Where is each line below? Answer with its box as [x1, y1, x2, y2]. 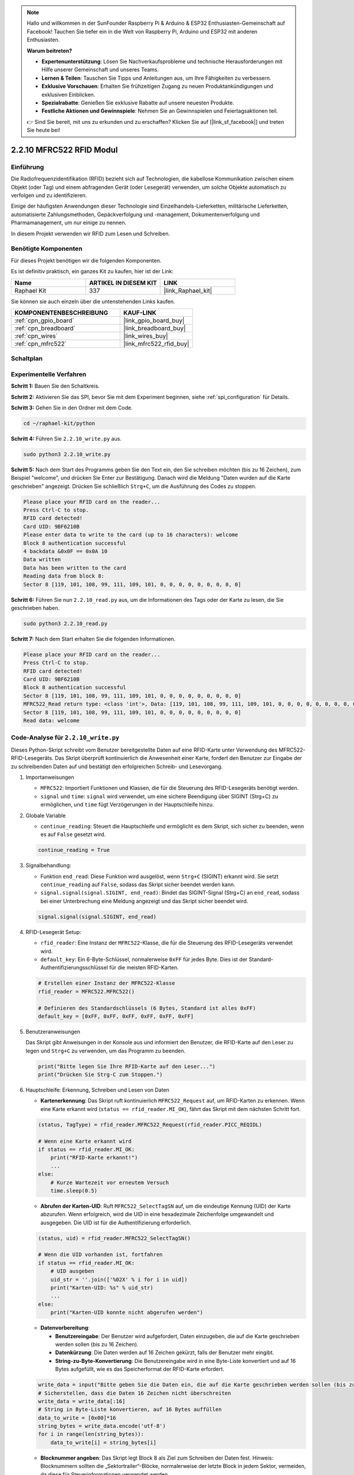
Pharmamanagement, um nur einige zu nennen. [11, 219, 127, 227]
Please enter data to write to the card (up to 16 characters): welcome [23, 532, 238, 538]
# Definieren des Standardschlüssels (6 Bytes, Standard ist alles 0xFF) [38, 1005, 256, 1011]
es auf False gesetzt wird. [40, 831, 106, 838]
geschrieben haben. [11, 604, 60, 611]
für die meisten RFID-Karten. [109, 964, 179, 971]
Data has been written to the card [23, 564, 126, 571]
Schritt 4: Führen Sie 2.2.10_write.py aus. [11, 435, 122, 442]
